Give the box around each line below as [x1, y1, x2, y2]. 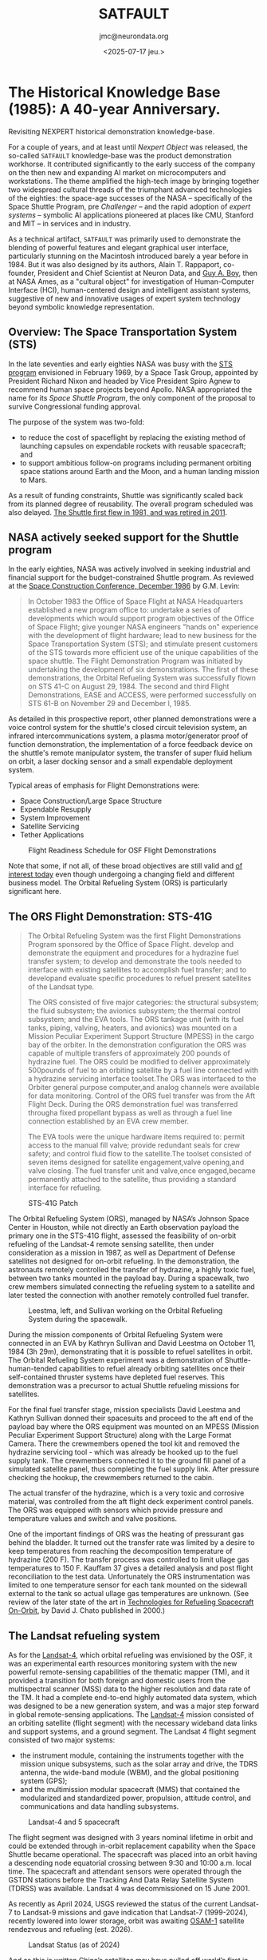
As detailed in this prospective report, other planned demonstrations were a [8, 714, 257, 724]
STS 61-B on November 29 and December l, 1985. [27, 699, 191, 709]
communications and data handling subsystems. [19, 1801, 179, 1811]
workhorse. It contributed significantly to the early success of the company [8, 159, 256, 169]
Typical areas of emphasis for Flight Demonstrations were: [8, 780, 201, 790]
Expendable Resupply [19, 804, 92, 814]
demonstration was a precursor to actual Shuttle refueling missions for [8, 1381, 240, 1391]
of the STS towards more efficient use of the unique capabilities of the [27, 648, 259, 657]
